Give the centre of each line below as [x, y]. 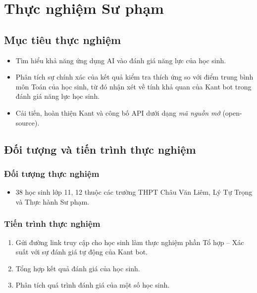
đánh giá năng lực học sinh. [58, 96]
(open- [232, 112]
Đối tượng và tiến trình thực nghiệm [100, 149]
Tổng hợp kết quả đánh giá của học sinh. [78, 268]
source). [27, 122]
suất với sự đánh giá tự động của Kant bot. [81, 252]
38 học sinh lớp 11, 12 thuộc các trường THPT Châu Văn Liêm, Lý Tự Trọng [134, 192]
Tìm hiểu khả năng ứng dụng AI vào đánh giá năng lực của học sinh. [121, 60]
